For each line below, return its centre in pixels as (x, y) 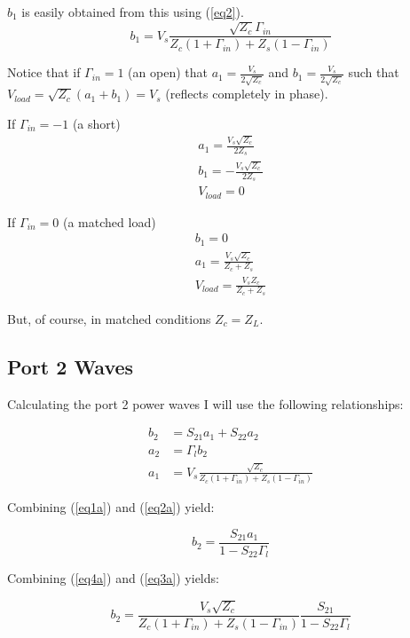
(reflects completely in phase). (247, 94)
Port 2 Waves (71, 366)
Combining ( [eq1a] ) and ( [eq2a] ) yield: (111, 507)
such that (374, 72)
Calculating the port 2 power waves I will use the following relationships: (205, 403)
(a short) (96, 123)
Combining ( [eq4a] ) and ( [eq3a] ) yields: (113, 578)
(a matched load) (110, 221)
